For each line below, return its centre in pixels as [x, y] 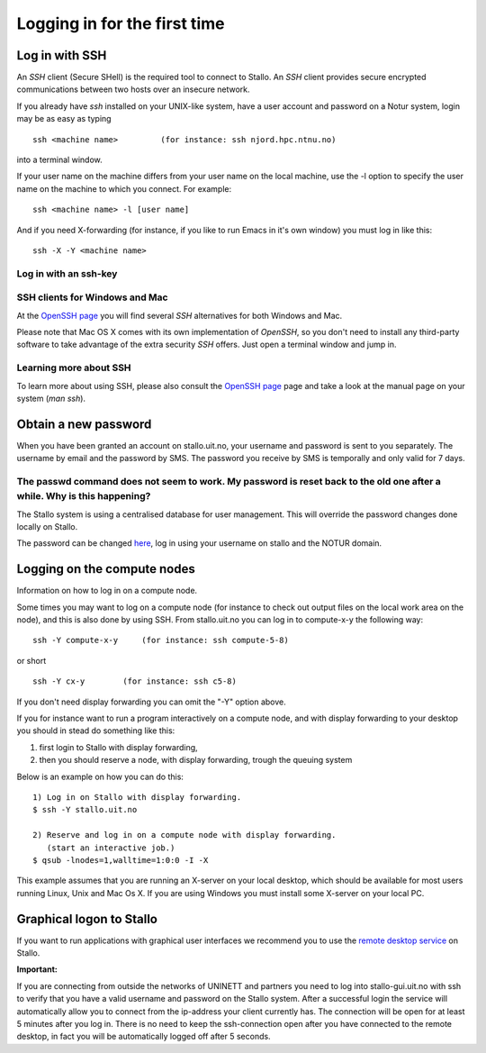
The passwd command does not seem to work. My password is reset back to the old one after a [229, 482]
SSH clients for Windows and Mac [92, 297]
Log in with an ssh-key [67, 273]
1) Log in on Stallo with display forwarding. [137, 797]
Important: [37, 969]
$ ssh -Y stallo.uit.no [85, 810]
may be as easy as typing [64, 119]
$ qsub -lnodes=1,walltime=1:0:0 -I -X [121, 860]
